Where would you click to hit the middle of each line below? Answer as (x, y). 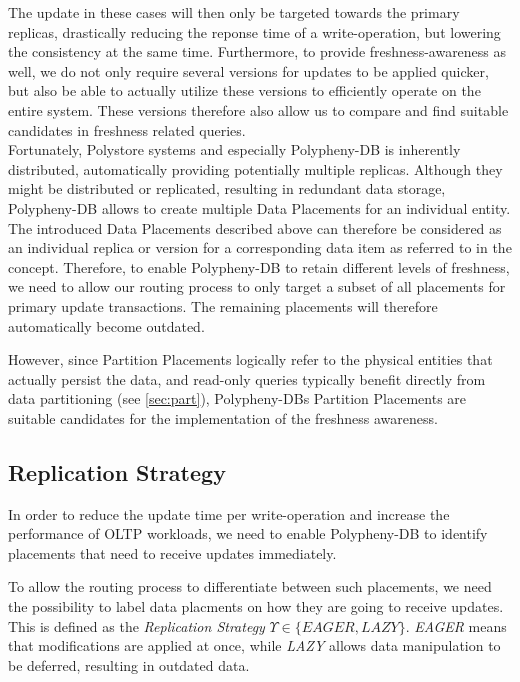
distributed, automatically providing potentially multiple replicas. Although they (255, 168)
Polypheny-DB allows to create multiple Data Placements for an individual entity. (259, 207)
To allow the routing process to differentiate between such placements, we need (250, 586)
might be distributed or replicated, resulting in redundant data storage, (227, 188)
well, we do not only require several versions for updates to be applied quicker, (248, 70)
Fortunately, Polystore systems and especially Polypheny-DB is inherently (234, 149)
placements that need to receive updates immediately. (172, 552)
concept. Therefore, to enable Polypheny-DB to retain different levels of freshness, (259, 266)
